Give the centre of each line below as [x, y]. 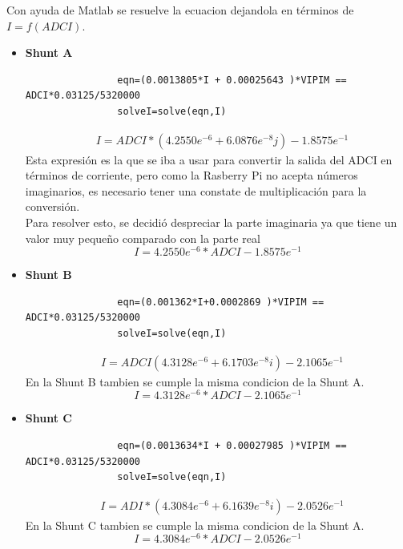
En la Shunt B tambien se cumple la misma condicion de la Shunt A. [195, 381]
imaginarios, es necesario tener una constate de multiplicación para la [196, 190]
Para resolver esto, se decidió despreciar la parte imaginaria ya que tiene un [211, 222]
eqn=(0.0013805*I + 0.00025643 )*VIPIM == [232, 80]
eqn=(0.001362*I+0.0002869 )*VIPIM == [221, 302]
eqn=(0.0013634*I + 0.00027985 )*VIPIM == [232, 445]
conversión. [52, 206]
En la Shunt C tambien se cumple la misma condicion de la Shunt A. [195, 525]
